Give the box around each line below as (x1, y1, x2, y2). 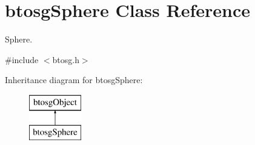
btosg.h (52, 53, 79, 66)
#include (5, 53, 39, 66)
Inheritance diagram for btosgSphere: (5, 73, 143, 86)
